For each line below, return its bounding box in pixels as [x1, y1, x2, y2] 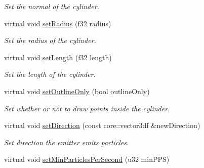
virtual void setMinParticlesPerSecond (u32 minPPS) [4, 154, 170, 164]
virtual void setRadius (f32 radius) [4, 18, 111, 28]
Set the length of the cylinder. [4, 69, 96, 79]
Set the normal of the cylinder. [4, 1, 99, 11]
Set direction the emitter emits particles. [4, 137, 129, 147]
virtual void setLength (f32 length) [4, 52, 112, 62]
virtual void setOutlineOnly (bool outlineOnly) [4, 86, 150, 96]
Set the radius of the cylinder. [4, 35, 96, 46]
